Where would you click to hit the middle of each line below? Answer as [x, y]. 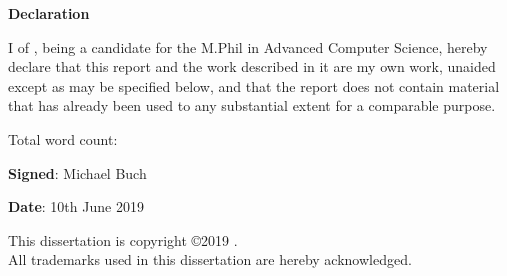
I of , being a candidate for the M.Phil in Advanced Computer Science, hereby [248, 46]
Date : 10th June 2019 [76, 206]
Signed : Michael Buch [77, 172]
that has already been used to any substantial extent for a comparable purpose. [252, 105]
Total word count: [63, 138]
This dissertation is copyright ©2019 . [123, 239]
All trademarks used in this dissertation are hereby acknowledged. [210, 259]
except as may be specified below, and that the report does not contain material [254, 85]
